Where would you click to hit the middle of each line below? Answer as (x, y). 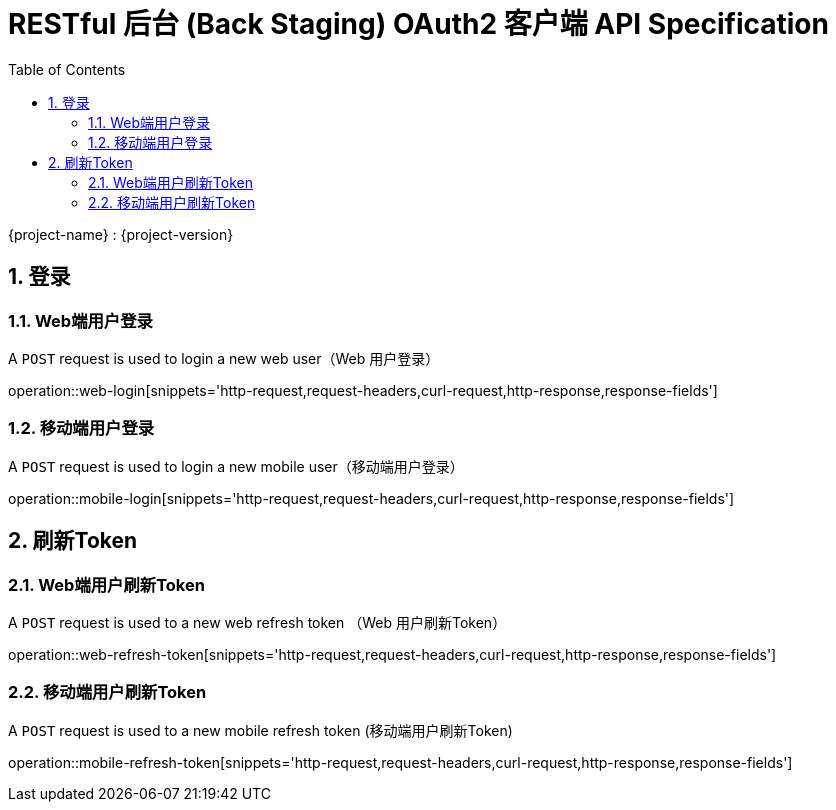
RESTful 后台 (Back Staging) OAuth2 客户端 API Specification (418, 24)
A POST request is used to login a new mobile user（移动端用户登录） (236, 466)
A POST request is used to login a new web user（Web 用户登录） (224, 358)
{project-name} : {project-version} (121, 234)
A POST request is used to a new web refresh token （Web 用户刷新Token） (257, 622)
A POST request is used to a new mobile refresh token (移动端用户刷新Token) (260, 730)
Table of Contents (67, 69)
